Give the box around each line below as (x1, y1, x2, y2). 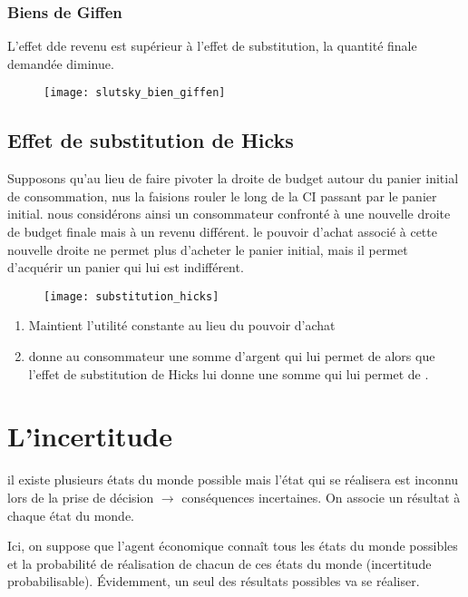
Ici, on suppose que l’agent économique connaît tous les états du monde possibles (7, 536, 458, 555)
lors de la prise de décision (7, 487, 154, 506)
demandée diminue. (7, 54, 114, 73)
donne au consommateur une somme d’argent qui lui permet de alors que (28, 347, 435, 366)
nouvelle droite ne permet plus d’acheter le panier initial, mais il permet (7, 240, 408, 259)
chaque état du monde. (7, 505, 134, 524)
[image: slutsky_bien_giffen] (44, 86, 226, 100)
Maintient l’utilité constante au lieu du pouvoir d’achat (28, 316, 336, 335)
